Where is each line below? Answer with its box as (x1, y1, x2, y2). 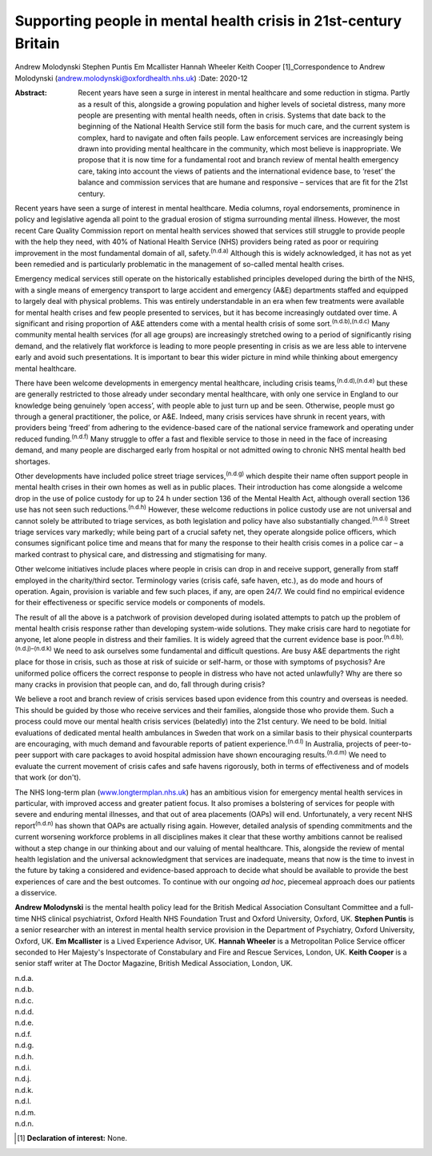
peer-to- (383, 739, 412, 748)
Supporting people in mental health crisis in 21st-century (14, 12, 402, 30)
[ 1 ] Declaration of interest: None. (17, 1134, 128, 1143)
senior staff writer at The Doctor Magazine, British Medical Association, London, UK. (14, 959, 294, 968)
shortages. (14, 456, 51, 466)
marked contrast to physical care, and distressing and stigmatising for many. (14, 549, 267, 559)
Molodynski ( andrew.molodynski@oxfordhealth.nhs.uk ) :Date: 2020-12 (14, 73, 248, 83)
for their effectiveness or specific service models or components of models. (14, 598, 266, 608)
